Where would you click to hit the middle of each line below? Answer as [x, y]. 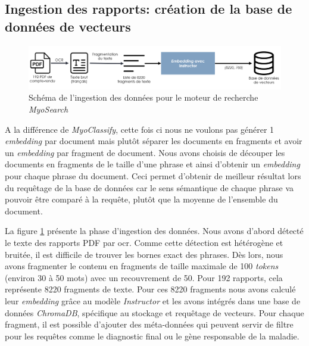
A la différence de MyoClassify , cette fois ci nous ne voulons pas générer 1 [140, 129]
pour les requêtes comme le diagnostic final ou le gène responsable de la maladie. [152, 336]
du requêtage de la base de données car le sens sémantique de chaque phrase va [149, 187]
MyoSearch [49, 109]
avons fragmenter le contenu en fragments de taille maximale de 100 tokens [142, 266]
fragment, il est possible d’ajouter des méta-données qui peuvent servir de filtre [149, 324]
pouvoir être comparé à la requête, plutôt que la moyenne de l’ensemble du [141, 199]
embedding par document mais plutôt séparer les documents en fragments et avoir [154, 141]
